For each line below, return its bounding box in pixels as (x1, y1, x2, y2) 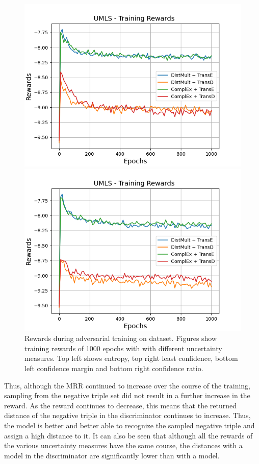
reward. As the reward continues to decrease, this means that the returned (4, 400, 237, 410)
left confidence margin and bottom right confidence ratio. (24, 362, 203, 373)
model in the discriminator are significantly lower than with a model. (4, 450, 220, 460)
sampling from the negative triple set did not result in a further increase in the (4, 390, 250, 401)
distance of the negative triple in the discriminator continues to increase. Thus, (4, 410, 251, 421)
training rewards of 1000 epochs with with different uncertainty (24, 343, 222, 353)
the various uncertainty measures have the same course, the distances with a (4, 440, 243, 451)
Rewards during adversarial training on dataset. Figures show (24, 333, 217, 344)
